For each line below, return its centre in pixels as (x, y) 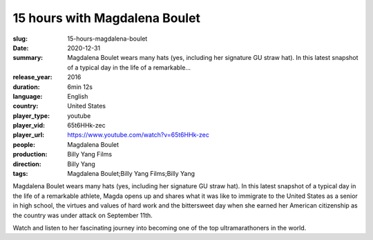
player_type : (31, 116)
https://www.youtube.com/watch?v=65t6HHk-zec (138, 135)
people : (24, 144)
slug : (20, 39)
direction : (27, 164)
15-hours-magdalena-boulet (107, 39)
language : (28, 96)
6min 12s (80, 87)
